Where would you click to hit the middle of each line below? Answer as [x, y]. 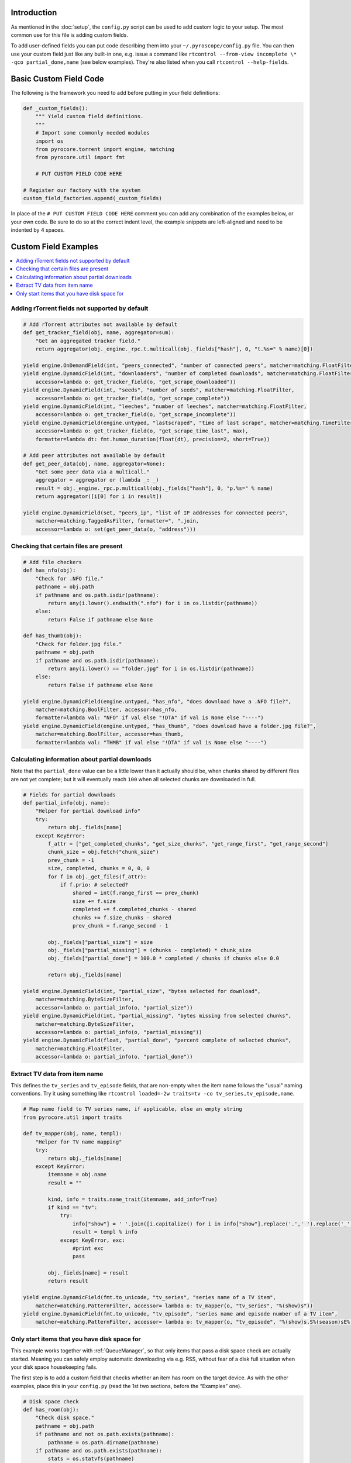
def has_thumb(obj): [52, 636]
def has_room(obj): [51, 1410]
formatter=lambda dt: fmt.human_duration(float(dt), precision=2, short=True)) [153, 439]
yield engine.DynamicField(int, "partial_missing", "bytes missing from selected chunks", [157, 1016]
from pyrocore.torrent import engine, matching [105, 149]
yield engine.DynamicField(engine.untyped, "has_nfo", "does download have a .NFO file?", [157, 701]
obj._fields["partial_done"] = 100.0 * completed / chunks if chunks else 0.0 [164, 959]
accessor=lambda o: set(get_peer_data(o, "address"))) [116, 529]
